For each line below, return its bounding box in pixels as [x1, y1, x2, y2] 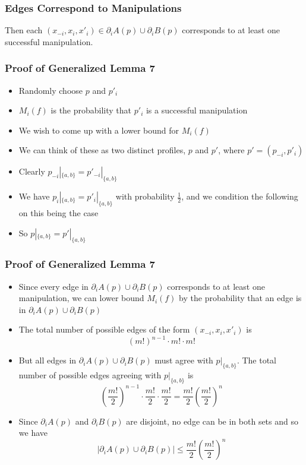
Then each [5, 24, 43, 36]
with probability [115, 190, 175, 203]
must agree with [154, 354, 213, 366]
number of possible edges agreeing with [18, 369, 162, 381]
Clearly [18, 165, 45, 178]
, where [218, 144, 245, 156]
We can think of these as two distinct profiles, [18, 144, 186, 156]
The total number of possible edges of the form [18, 323, 190, 336]
